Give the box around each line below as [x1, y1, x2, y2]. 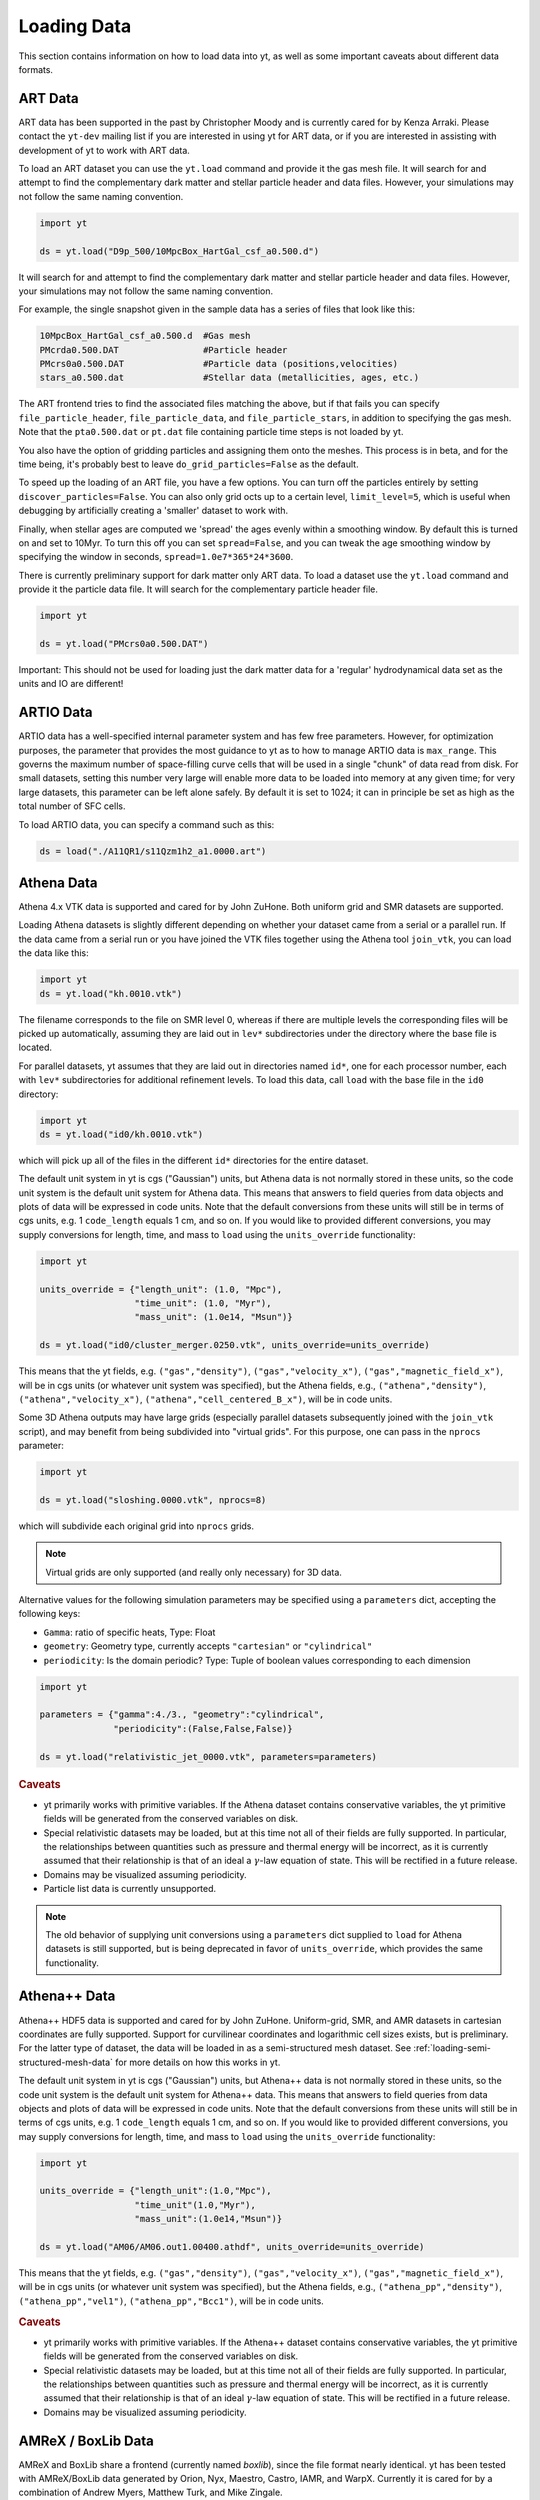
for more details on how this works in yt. [115, 2056, 281, 2068]
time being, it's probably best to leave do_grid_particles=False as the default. [18, 458, 359, 470]
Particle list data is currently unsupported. [43, 1883, 217, 1895]
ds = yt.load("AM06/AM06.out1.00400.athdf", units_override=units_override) [39, 2241, 425, 2253]
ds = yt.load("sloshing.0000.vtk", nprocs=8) [39, 1494, 267, 1505]
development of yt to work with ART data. [18, 144, 190, 156]
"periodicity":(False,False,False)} [113, 1723, 294, 1734]
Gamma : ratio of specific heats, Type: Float [43, 1626, 216, 1638]
